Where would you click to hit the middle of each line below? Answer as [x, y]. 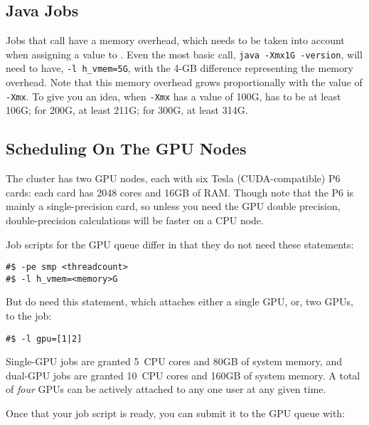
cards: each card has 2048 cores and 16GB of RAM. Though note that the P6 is [180, 192]
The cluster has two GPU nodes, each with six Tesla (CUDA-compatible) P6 [173, 178]
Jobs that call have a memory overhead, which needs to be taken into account [175, 40]
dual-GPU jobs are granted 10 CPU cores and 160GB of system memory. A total [183, 375]
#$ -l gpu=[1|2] [44, 339]
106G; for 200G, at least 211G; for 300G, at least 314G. [127, 110]
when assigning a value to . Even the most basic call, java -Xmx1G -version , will [184, 54]
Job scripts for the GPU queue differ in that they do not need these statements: [180, 244]
